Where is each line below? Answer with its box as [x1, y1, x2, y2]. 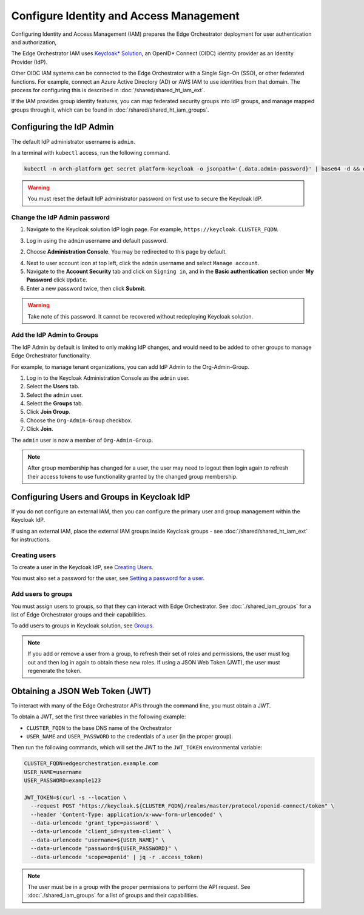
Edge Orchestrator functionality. [11, 352, 92, 359]
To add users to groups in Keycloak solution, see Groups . [11, 622, 154, 629]
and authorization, [11, 38, 57, 46]
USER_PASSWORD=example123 [24, 777, 101, 784]
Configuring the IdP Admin [11, 122, 115, 132]
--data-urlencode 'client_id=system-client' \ [30, 828, 172, 835]
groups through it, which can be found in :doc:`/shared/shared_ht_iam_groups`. [11, 106, 209, 113]
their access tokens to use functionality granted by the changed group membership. [27, 473, 238, 480]
